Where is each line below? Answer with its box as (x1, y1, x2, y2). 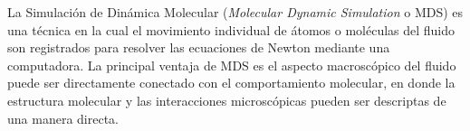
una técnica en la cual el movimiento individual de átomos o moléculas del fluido (7, 20, 456, 39)
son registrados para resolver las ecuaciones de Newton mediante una (7, 38, 390, 57)
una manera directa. (7, 108, 119, 127)
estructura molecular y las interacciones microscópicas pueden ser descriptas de (7, 90, 446, 109)
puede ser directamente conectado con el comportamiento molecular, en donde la (7, 73, 456, 92)
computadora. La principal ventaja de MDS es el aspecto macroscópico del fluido (7, 55, 456, 74)
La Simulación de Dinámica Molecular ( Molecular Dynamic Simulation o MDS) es (7, 3, 464, 21)
